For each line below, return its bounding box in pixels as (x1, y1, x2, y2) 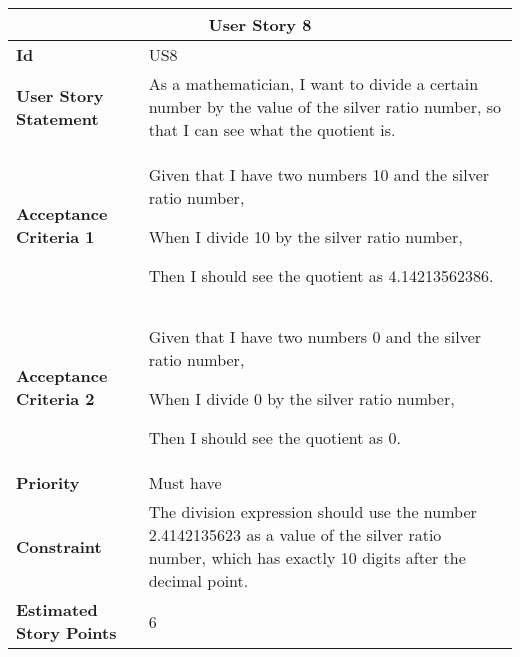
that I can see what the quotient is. (148, 118, 396, 141)
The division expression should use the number (148, 500, 477, 523)
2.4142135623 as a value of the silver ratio (148, 523, 442, 546)
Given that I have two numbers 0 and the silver (148, 325, 482, 348)
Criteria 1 (16, 225, 95, 248)
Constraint (16, 534, 102, 558)
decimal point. (148, 569, 249, 592)
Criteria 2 (16, 387, 95, 410)
